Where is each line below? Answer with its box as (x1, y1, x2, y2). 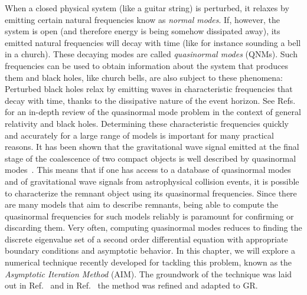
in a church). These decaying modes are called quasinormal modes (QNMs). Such (5, 48, 298, 60)
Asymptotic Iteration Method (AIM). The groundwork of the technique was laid (5, 267, 292, 280)
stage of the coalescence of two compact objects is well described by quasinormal (5, 152, 296, 164)
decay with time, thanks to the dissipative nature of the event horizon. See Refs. (5, 94, 296, 106)
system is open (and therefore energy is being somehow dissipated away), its (5, 25, 280, 37)
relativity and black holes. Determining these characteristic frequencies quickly (5, 117, 289, 129)
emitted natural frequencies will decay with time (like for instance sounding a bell (5, 36, 301, 48)
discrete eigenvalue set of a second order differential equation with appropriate (5, 232, 288, 245)
